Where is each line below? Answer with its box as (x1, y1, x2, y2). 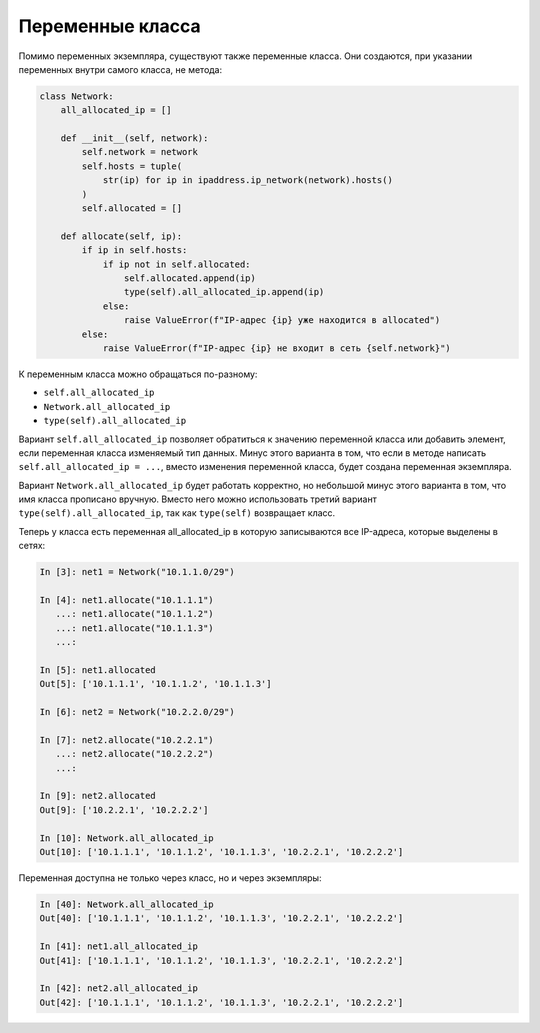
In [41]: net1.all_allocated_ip (39, 941, 199, 952)
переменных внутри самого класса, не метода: (18, 63, 223, 75)
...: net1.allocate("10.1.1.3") (55, 622, 214, 634)
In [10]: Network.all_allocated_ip (39, 832, 214, 844)
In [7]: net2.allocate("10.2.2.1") (39, 734, 214, 745)
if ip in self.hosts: (81, 245, 188, 256)
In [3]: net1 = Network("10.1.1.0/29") (39, 566, 235, 578)
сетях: (18, 540, 46, 552)
